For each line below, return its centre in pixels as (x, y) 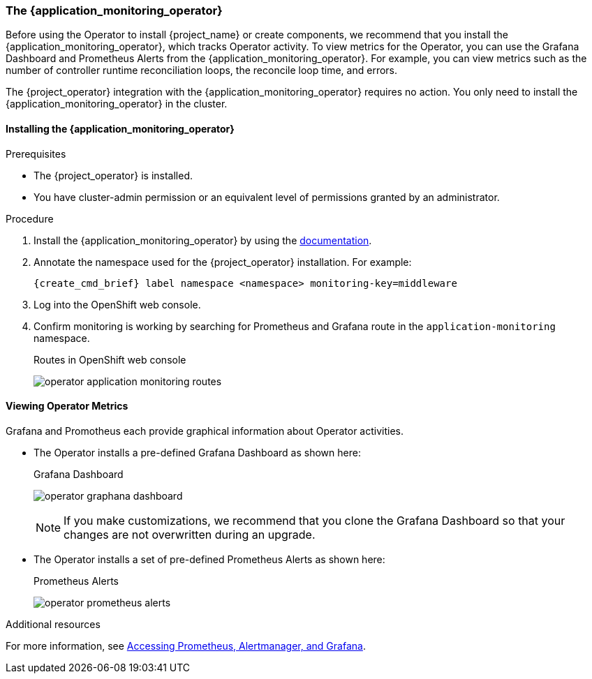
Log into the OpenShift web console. (117, 304)
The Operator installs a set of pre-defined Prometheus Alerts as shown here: (209, 559)
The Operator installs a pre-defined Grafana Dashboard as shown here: (197, 452)
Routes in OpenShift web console (110, 359)
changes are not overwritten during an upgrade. (190, 534)
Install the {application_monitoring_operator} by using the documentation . (203, 240)
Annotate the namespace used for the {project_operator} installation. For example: (223, 262)
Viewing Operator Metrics (67, 406)
